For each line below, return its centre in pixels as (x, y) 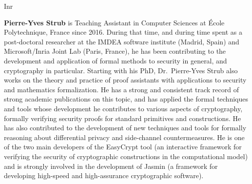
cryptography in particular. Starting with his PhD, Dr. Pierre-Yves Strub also (121, 70)
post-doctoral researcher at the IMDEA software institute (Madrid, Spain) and (122, 41)
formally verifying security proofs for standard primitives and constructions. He (123, 118)
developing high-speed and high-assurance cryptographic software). (104, 175)
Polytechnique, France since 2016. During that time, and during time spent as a (123, 32)
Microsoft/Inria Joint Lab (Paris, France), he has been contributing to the (115, 51)
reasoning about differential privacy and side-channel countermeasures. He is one (124, 137)
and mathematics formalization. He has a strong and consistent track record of (122, 89)
